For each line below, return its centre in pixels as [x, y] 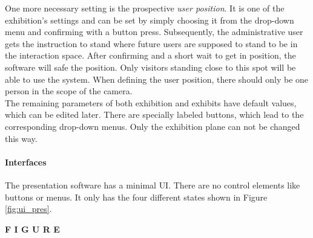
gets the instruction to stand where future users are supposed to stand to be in [151, 43]
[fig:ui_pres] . [28, 209]
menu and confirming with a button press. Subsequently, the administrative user [154, 32]
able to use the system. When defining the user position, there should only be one [157, 79]
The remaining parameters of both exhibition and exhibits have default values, [151, 102]
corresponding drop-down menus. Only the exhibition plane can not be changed [153, 126]
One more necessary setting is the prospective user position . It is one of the [145, 8]
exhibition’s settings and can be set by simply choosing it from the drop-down [150, 20]
